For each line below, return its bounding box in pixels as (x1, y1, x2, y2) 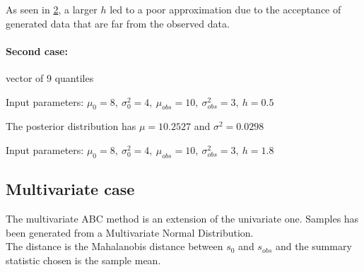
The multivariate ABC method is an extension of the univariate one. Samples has (6, 211, 359, 225)
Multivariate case (6, 178, 135, 200)
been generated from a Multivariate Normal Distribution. (6, 225, 254, 240)
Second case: (6, 43, 68, 58)
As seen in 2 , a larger (6, 2, 98, 16)
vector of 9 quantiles (6, 70, 94, 85)
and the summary (275, 239, 352, 254)
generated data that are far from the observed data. (6, 16, 230, 30)
